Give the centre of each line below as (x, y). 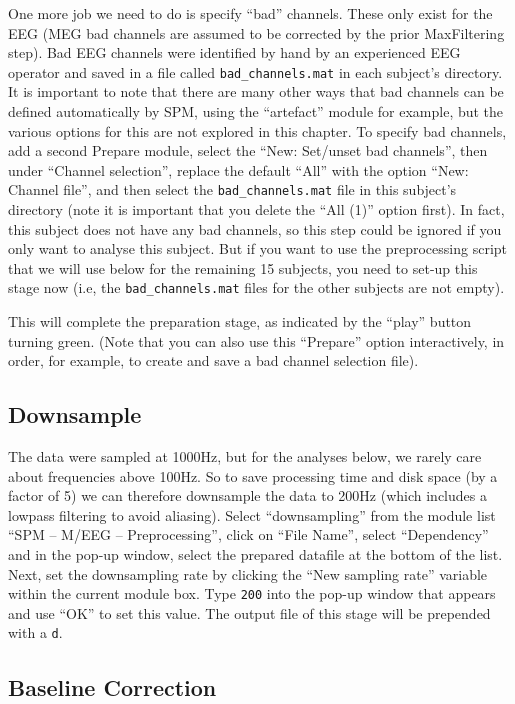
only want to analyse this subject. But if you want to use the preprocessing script (257, 248)
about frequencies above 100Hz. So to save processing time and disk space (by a (253, 475)
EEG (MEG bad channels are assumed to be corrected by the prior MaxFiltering (256, 32)
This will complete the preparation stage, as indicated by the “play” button (240, 321)
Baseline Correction (112, 686)
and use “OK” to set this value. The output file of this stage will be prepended (249, 612)
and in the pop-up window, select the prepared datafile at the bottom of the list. (255, 554)
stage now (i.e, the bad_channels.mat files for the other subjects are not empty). (256, 287)
